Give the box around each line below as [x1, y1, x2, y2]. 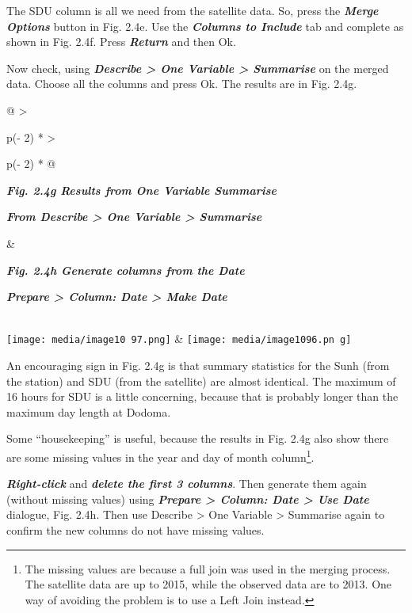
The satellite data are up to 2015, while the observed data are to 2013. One [25, 576, 392, 592]
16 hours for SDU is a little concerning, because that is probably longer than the [6, 388, 399, 405]
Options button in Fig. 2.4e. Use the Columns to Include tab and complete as [6, 17, 404, 34]
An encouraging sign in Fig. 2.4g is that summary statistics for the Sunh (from [6, 356, 390, 373]
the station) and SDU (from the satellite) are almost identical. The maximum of [6, 372, 396, 389]
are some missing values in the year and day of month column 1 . [6, 446, 315, 465]
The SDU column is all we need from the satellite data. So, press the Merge [6, 2, 379, 18]
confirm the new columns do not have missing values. [6, 521, 265, 538]
